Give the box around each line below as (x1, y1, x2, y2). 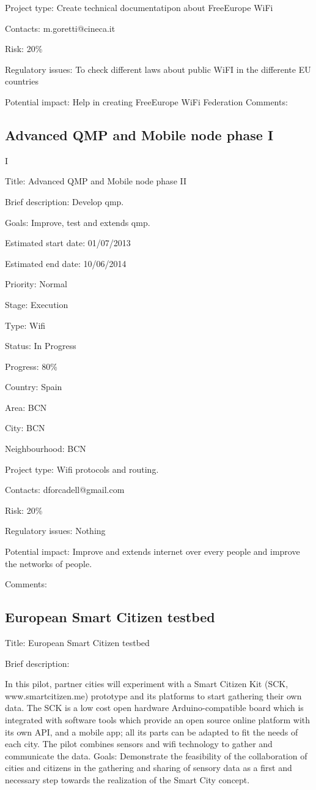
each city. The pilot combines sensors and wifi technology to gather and (5, 737, 273, 750)
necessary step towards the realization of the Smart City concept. (5, 773, 250, 786)
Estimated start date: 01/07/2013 (5, 236, 131, 249)
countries (5, 75, 39, 88)
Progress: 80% (5, 359, 57, 372)
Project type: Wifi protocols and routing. (5, 462, 159, 475)
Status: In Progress (5, 339, 76, 352)
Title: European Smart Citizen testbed (5, 636, 150, 649)
